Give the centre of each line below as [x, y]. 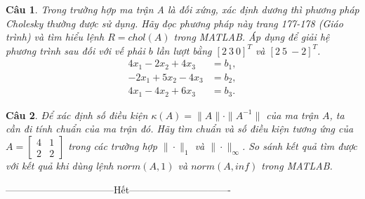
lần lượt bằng [184, 50]
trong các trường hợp [113, 146]
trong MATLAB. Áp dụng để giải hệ [252, 37]
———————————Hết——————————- [118, 189]
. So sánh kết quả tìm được [299, 146]
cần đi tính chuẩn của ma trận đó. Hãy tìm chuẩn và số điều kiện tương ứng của [180, 129]
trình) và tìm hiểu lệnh [55, 37]
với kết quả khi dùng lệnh [60, 166]
